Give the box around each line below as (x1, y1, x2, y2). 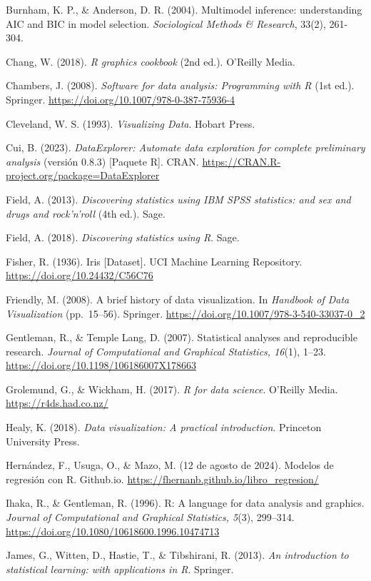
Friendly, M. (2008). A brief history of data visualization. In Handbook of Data (6, 291, 350, 306)
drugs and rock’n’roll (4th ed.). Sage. (6, 206, 166, 221)
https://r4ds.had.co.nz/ (6, 395, 108, 410)
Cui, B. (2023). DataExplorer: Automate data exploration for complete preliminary (6, 140, 365, 155)
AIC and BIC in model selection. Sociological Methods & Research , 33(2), (6, 16, 326, 31)
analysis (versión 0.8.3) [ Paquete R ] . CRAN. (6, 153, 199, 168)
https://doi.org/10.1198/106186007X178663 (6, 358, 196, 373)
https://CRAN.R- (202, 153, 281, 168)
